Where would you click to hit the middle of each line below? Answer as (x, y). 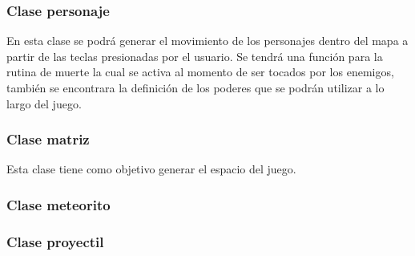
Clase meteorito (58, 204)
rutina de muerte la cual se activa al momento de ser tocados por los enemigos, (200, 72)
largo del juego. (44, 103)
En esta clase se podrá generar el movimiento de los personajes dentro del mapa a (207, 41)
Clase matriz (48, 139)
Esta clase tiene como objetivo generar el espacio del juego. (151, 169)
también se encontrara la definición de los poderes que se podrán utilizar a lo (195, 87)
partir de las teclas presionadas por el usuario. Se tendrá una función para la (195, 56)
